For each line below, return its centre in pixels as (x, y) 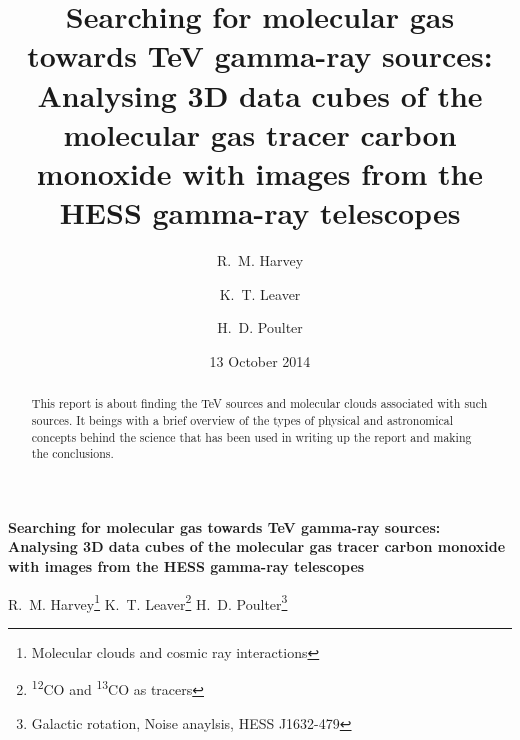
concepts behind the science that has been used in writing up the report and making (251, 436)
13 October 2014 (260, 360)
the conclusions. (72, 453)
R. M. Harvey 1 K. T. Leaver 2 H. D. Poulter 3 (148, 602)
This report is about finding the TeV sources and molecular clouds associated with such (259, 403)
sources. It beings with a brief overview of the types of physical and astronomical (242, 419)
